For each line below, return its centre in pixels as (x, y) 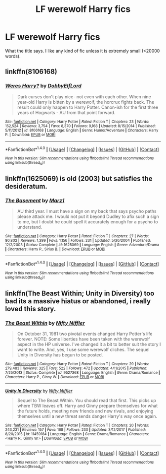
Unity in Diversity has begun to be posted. (60, 355)
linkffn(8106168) (31, 72)
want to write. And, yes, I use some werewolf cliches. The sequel (83, 349)
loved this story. (31, 309)
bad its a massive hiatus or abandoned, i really (78, 301)
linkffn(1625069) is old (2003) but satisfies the (79, 179)
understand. (30, 227)
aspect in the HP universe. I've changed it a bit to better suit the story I (89, 344)
